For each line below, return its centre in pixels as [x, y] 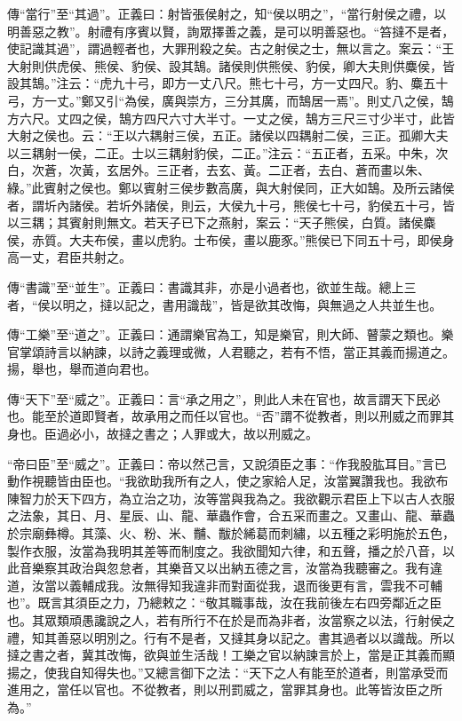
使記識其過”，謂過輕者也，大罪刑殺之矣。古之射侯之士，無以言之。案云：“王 [231, 48]
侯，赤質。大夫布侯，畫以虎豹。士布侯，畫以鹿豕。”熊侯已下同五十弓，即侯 [225, 239]
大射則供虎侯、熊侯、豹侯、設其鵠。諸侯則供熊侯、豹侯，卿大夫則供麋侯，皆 [231, 65]
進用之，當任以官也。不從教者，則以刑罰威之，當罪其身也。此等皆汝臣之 [219, 689]
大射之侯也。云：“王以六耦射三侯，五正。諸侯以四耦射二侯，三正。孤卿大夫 [228, 135]
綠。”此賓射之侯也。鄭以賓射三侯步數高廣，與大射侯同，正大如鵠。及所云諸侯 [231, 187]
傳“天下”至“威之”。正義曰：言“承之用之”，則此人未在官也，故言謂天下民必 [224, 398]
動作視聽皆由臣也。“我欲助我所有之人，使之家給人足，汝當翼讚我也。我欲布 [228, 481]
